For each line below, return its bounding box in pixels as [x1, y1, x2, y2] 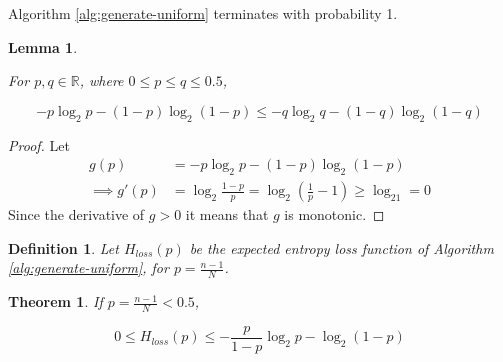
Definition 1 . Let [8, 237, 119, 258]
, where [79, 70, 124, 91]
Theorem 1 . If [8, 291, 103, 312]
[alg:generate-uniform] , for [8, 257, 169, 278]
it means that [185, 204, 269, 225]
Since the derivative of [8, 204, 145, 225]
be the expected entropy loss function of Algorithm [189, 237, 494, 258]
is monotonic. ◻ [284, 204, 385, 225]
